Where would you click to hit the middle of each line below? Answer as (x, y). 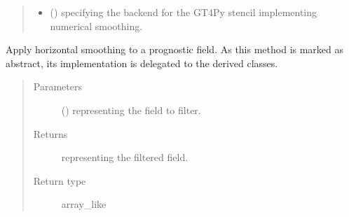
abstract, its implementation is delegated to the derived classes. (142, 63)
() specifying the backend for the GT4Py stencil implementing (184, 12)
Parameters (57, 86)
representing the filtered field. (125, 157)
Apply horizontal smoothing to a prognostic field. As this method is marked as (175, 49)
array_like (84, 204)
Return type (60, 180)
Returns (50, 133)
